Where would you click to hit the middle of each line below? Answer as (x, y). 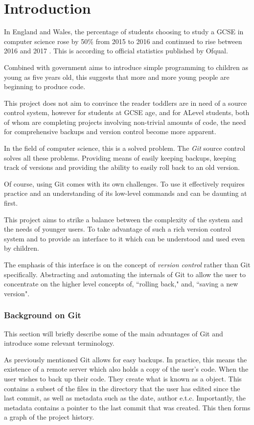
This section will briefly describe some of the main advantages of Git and (114, 333)
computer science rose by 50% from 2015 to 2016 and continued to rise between (123, 41)
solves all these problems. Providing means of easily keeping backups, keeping (120, 157)
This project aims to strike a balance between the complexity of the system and (124, 219)
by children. (22, 248)
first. (11, 203)
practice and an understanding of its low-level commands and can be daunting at (126, 193)
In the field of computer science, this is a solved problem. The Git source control (125, 148)
